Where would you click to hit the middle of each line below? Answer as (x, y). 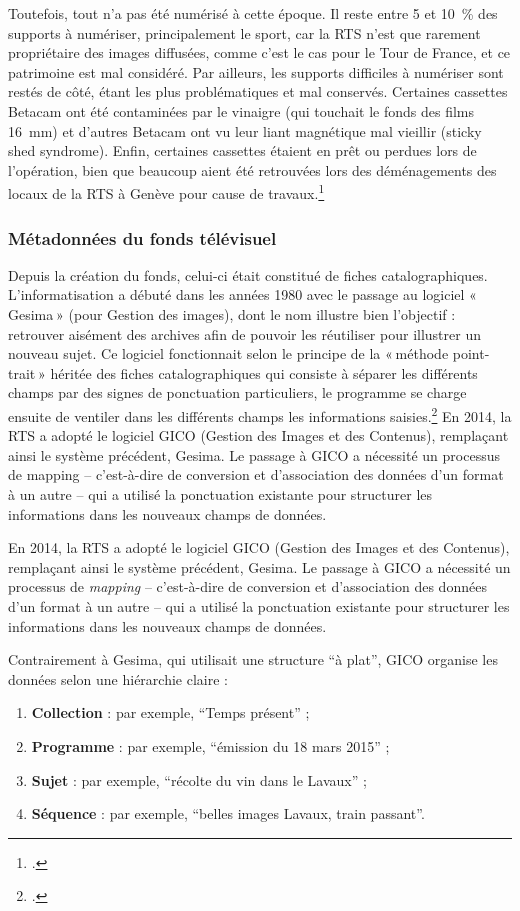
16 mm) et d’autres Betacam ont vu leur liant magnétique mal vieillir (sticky (245, 130)
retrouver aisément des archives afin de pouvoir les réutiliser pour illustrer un (244, 333)
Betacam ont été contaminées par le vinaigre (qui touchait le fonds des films (241, 110)
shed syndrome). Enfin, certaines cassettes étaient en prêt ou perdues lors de (242, 150)
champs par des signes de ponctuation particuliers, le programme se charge (237, 392)
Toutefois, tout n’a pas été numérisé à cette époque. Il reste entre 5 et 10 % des (253, 13)
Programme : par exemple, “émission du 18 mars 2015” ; (210, 745)
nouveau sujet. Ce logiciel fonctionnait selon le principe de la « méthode (228, 353)
